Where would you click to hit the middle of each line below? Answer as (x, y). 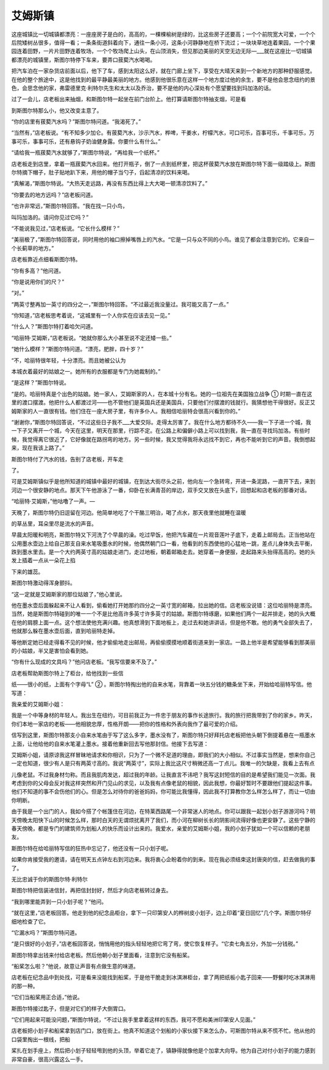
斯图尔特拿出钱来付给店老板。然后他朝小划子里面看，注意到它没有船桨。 (102, 955)
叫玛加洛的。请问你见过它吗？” (50, 217)
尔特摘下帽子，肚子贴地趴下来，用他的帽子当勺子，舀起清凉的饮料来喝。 (102, 172)
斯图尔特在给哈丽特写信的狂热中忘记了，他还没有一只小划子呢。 (91, 848)
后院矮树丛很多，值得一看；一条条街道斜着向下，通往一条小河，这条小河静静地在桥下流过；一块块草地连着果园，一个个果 (163, 42)
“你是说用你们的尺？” (38, 281)
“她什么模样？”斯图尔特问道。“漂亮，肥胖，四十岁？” (77, 349)
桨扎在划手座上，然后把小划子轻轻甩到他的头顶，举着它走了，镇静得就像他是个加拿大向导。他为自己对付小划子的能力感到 (163, 1050)
